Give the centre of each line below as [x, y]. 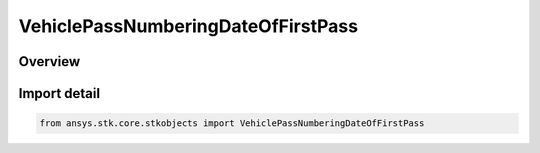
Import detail [59, 93]
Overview [49, 61]
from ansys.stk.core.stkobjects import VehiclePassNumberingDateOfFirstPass [232, 123]
